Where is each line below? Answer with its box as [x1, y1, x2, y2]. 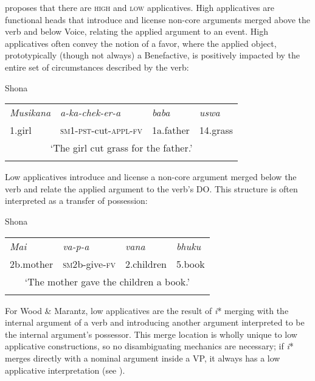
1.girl [10, 123, 32, 138]
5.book [176, 256, 205, 271]
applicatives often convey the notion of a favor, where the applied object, [5, 37, 277, 49]
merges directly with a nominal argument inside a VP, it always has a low [5, 351, 280, 364]
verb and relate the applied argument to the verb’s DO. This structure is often [5, 182, 298, 195]
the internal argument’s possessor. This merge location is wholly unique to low [5, 327, 297, 340]
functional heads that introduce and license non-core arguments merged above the [5, 13, 311, 26]
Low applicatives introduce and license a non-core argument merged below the [5, 170, 297, 183]
